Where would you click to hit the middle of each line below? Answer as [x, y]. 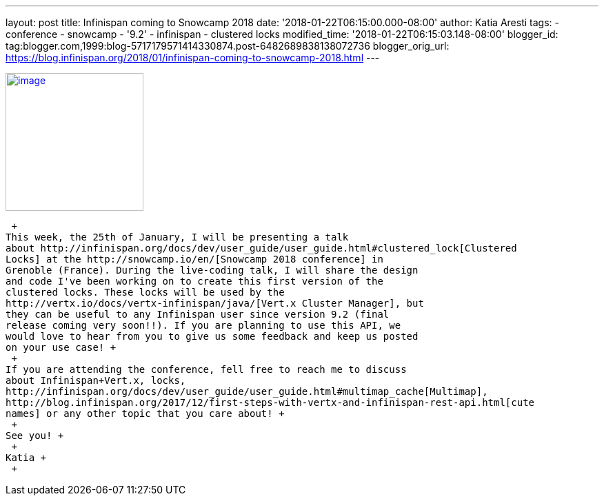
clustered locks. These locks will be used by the [145, 292]
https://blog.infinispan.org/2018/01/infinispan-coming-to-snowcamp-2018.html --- [193, 58]
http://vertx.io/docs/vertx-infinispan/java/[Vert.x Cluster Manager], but [215, 303]
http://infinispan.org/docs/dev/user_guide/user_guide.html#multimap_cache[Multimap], [247, 391]
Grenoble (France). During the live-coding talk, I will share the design [212, 270]
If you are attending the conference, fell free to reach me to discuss [206, 369]
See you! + [35, 436]
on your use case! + [61, 347]
